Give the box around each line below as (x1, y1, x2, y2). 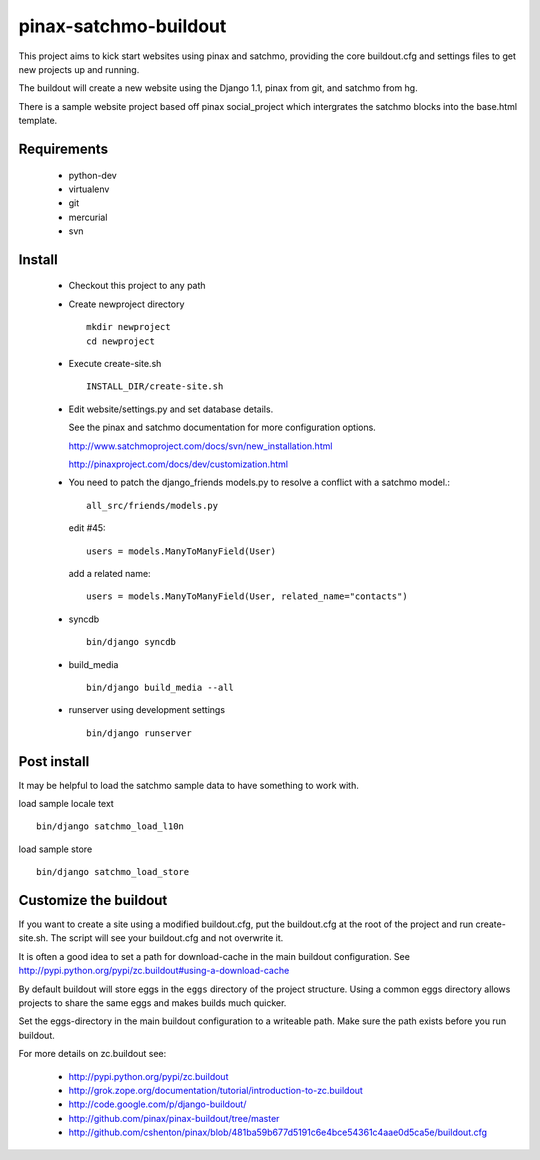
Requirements (18, 140, 109, 157)
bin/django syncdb (86, 636, 177, 648)
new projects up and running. (18, 63, 140, 75)
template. (18, 115, 58, 127)
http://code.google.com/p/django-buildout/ (68, 1098, 247, 1110)
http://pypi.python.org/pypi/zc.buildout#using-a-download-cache (18, 965, 290, 977)
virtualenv (68, 183, 110, 195)
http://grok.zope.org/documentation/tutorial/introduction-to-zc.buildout (68, 1084, 364, 1096)
